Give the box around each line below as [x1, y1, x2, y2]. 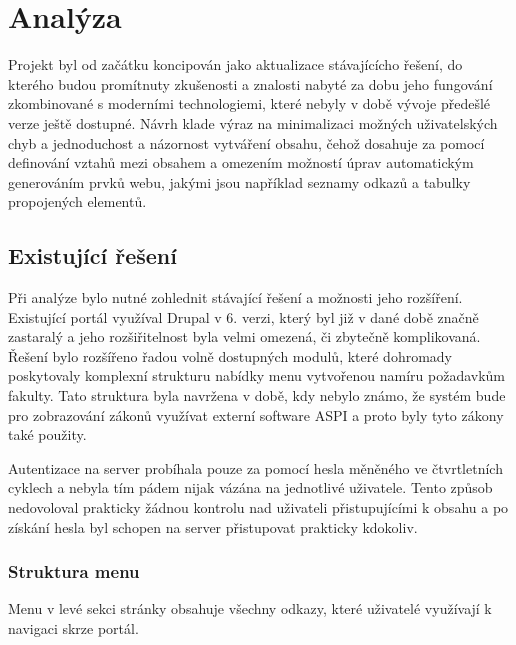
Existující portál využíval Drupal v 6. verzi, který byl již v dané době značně [8, 306, 479, 327]
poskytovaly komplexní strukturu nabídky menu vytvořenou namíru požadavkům [8, 365, 506, 386]
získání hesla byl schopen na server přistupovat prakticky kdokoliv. [8, 516, 418, 537]
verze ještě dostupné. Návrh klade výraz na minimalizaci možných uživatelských [8, 112, 498, 133]
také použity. [8, 424, 87, 445]
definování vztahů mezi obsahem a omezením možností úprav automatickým [8, 152, 474, 173]
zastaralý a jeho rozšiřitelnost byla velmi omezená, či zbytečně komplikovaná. [8, 326, 481, 347]
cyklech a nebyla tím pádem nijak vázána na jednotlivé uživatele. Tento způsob [8, 477, 493, 498]
